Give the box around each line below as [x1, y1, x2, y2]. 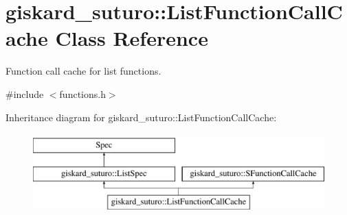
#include [5, 86, 44, 101]
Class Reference [55, 24, 208, 52]
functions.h [59, 86, 106, 101]
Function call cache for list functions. [5, 64, 161, 78]
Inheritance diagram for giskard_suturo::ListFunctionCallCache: [5, 110, 277, 124]
